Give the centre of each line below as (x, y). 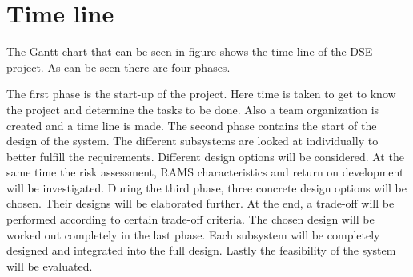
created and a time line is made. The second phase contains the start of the (192, 125)
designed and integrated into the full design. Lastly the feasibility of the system (201, 250)
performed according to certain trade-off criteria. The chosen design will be (190, 219)
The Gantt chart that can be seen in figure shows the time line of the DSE (190, 51)
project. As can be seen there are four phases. (118, 67)
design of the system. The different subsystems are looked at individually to (192, 141)
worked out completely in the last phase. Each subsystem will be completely (193, 234)
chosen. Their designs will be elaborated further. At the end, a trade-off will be (200, 203)
